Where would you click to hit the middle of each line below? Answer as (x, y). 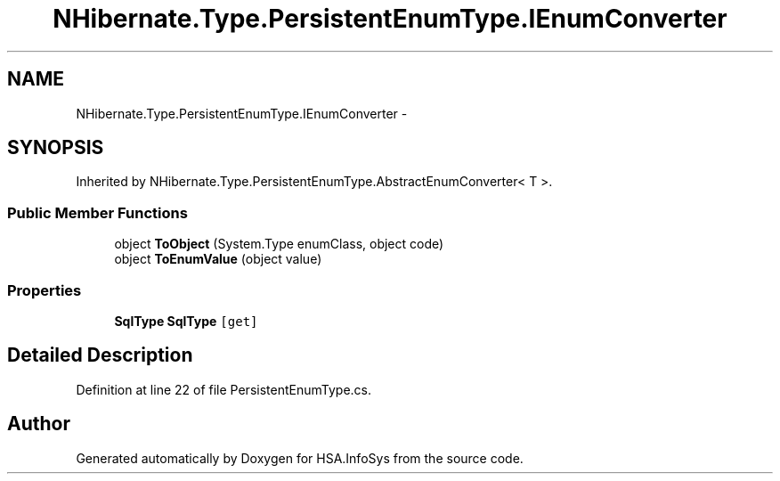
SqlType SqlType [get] (186, 321)
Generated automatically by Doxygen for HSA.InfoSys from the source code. (300, 458)
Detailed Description (100, 355)
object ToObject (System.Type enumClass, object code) (279, 244)
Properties (45, 290)
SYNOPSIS (56, 148)
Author (39, 424)
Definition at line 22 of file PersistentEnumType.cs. (224, 389)
